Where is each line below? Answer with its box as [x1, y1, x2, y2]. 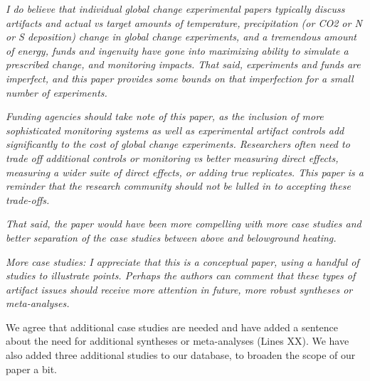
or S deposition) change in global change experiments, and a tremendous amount [6, 29, 356, 44]
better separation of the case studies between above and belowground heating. [6, 230, 337, 245]
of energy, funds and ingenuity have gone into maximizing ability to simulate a [6, 43, 349, 58]
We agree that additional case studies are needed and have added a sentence [6, 319, 339, 334]
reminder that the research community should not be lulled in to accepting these [6, 178, 351, 193]
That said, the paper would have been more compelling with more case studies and [6, 216, 361, 231]
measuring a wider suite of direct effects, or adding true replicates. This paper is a [6, 164, 364, 179]
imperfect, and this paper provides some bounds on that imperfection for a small [6, 70, 354, 85]
